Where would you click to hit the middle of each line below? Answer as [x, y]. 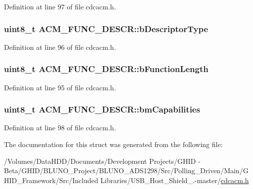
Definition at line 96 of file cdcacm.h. [60, 47]
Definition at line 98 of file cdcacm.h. [60, 128]
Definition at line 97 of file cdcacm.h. [60, 6]
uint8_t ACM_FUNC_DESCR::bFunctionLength [106, 69]
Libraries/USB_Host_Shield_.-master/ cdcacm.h [175, 180]
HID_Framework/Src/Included [51, 180]
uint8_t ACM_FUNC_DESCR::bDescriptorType [106, 28]
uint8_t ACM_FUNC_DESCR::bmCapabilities [102, 109]
